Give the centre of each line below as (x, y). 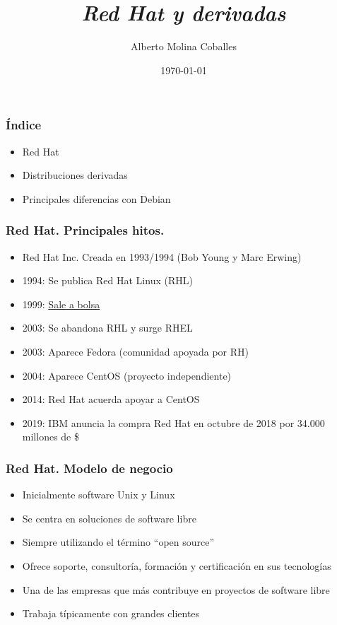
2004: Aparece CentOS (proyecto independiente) (127, 375)
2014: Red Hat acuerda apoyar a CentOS (111, 399)
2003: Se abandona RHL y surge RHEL (107, 328)
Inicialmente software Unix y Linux (99, 495)
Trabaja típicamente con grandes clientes (111, 613)
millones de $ (51, 437)
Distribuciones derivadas (75, 175)
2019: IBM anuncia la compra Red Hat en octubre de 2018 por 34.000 (173, 422)
